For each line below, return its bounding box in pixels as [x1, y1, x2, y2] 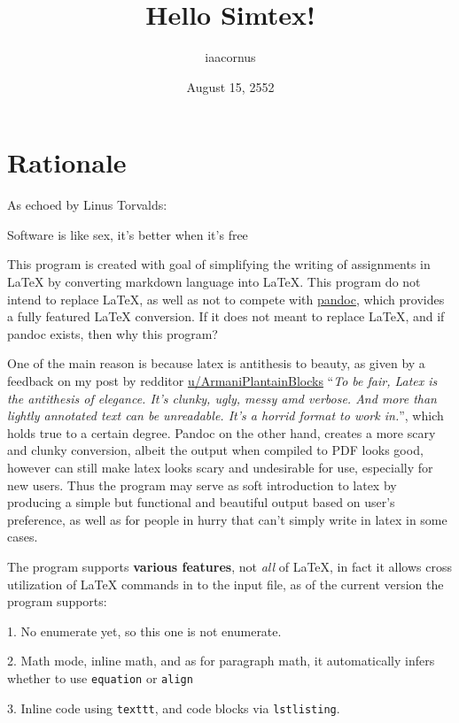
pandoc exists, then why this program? [7, 324, 218, 342]
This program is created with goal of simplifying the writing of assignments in [7, 255, 431, 273]
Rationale [7, 144, 127, 181]
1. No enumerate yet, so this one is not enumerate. [7, 621, 282, 640]
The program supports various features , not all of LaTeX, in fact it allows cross [7, 557, 452, 575]
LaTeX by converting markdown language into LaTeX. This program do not [7, 273, 421, 291]
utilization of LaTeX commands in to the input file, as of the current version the [7, 574, 444, 593]
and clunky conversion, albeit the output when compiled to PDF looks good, [7, 441, 424, 459]
